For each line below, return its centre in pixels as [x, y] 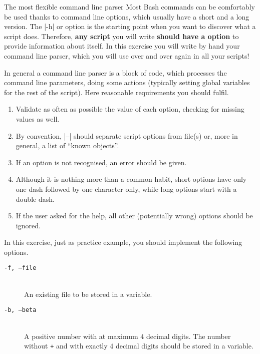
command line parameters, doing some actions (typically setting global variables [127, 82]
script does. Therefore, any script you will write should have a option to [121, 36]
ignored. [28, 225]
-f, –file [20, 268]
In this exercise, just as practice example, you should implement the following [123, 242]
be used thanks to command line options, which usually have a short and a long [127, 16]
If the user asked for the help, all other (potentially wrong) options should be [134, 216]
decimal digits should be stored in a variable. [184, 346]
